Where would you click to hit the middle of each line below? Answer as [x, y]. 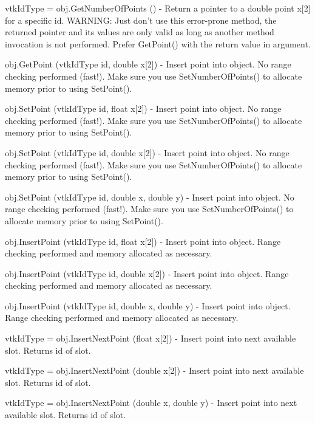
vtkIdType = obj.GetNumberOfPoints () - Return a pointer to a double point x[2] [158, 8]
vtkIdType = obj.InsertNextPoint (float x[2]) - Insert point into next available [151, 338]
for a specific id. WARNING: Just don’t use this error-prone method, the [141, 20]
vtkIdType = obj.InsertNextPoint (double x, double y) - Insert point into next [151, 403]
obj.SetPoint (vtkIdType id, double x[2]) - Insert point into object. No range [147, 152]
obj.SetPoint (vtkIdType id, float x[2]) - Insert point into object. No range [143, 108]
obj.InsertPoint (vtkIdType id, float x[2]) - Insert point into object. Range [143, 241]
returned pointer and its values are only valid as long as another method [140, 32]
